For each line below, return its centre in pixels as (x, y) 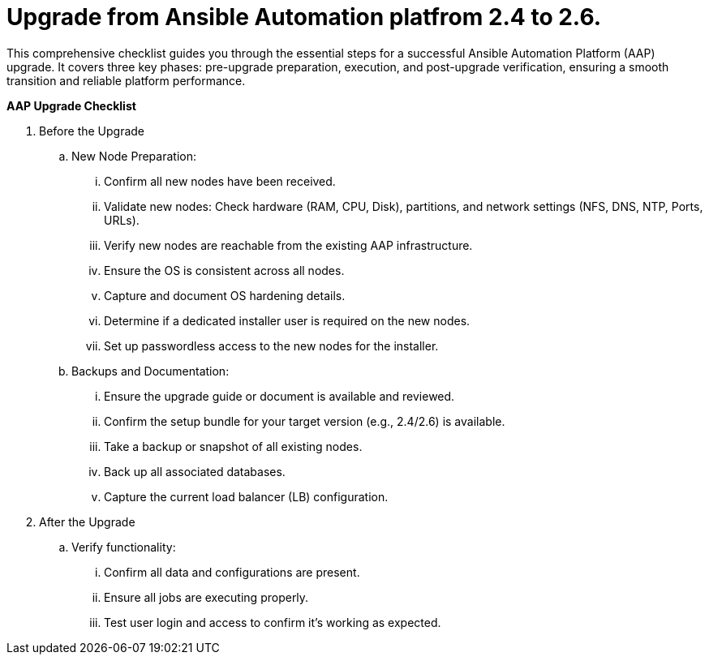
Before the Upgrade (92, 131)
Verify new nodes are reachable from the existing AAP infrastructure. (288, 245)
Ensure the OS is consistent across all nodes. (224, 270)
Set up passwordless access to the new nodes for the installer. (271, 346)
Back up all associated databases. (195, 471)
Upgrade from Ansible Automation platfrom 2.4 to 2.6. (304, 17)
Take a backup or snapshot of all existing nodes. (233, 446)
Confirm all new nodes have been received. (220, 181)
